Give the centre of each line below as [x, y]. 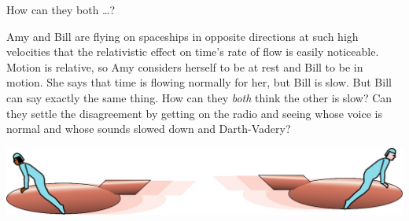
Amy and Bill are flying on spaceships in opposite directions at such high [182, 36]
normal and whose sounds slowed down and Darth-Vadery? [149, 129]
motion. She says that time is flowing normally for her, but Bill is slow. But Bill [199, 82]
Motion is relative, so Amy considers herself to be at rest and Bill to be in [185, 66]
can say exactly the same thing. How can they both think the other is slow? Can [199, 97]
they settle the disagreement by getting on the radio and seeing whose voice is [194, 113]
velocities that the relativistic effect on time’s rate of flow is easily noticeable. [193, 52]
